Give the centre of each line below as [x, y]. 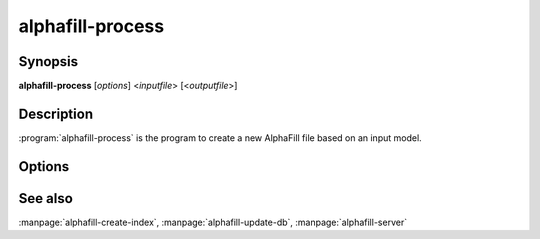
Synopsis [48, 61]
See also [46, 198]
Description [56, 113]
